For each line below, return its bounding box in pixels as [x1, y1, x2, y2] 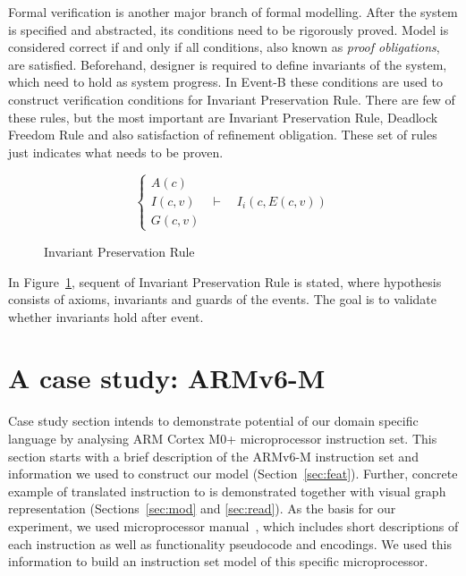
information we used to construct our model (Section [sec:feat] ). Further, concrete [8, 464, 458, 483]
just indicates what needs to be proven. [8, 142, 224, 161]
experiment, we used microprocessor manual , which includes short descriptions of [8, 516, 459, 535]
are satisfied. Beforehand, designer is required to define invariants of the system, [8, 55, 447, 73]
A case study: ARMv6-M [8, 360, 326, 396]
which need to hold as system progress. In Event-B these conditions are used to [8, 72, 444, 91]
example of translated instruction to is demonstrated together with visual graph [8, 481, 446, 500]
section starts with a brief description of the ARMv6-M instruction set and [8, 446, 419, 465]
